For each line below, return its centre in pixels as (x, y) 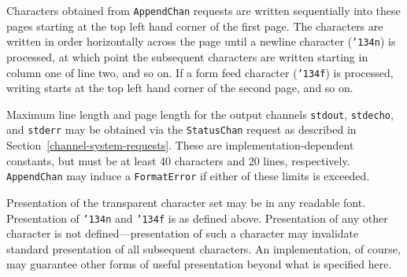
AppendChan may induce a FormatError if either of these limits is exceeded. (188, 176)
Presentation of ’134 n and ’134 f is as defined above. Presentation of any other (197, 218)
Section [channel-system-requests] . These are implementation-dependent (180, 145)
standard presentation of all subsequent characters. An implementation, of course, (203, 248)
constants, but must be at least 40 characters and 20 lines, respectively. (178, 160)
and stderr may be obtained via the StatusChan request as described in (181, 129)
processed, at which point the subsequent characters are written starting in (187, 56)
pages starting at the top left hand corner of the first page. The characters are (195, 26)
